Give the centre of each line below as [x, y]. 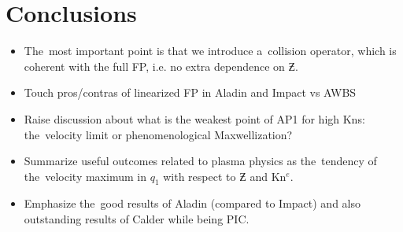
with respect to [200, 176]
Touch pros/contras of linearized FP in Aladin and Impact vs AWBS [190, 92]
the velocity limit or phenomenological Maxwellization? [158, 134]
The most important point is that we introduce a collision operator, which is [210, 51]
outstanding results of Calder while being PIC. [137, 219]
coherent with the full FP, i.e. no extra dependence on [154, 66]
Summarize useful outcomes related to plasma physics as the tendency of [200, 161]
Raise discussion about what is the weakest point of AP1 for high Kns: [194, 118]
